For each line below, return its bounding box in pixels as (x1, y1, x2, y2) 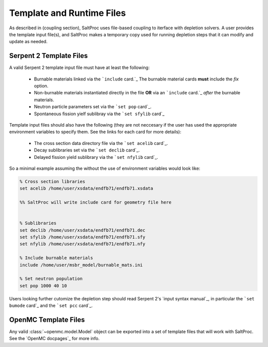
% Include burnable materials (19, 255, 93, 261)
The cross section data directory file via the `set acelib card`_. (34, 140, 168, 146)
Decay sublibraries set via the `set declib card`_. (34, 147, 140, 153)
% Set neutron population (19, 276, 83, 281)
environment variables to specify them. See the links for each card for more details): (9, 129, 181, 135)
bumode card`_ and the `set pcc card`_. (9, 303, 93, 309)
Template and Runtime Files (9, 7, 126, 18)
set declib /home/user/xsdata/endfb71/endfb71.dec (19, 227, 146, 233)
